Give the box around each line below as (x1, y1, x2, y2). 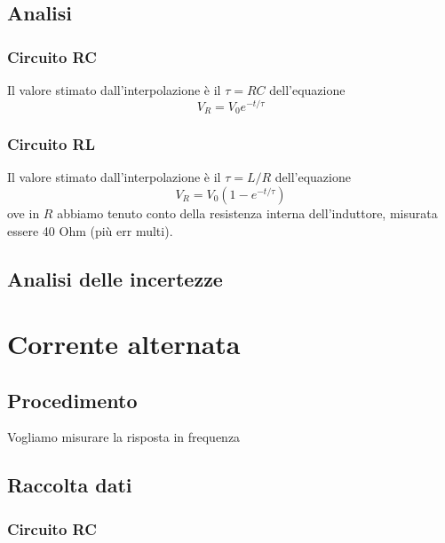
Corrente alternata (7, 326, 241, 362)
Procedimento (7, 386, 138, 413)
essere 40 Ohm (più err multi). (7, 221, 173, 240)
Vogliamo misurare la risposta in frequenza (7, 428, 241, 446)
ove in (7, 203, 40, 222)
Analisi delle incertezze (7, 264, 223, 292)
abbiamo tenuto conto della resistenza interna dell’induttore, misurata (57, 203, 438, 222)
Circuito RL (7, 133, 96, 155)
